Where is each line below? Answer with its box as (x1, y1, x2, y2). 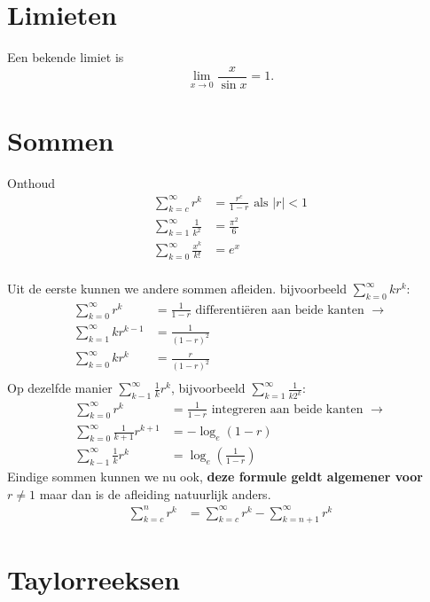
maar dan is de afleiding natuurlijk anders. (39, 484, 271, 503)
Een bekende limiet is (7, 48, 124, 66)
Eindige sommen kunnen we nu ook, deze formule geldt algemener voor (7, 466, 423, 485)
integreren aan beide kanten (211, 403, 364, 416)
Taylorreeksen (7, 560, 180, 597)
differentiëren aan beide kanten (195, 303, 364, 317)
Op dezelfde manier (7, 379, 113, 397)
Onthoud (7, 173, 56, 192)
